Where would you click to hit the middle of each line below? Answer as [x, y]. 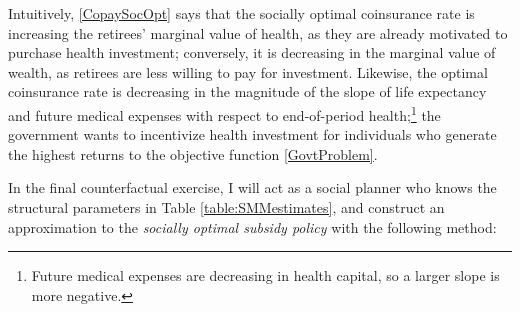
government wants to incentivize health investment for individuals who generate [252, 134]
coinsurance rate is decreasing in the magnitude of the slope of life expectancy [247, 91]
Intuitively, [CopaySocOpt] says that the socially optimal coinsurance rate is [241, 13]
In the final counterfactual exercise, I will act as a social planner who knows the [252, 187]
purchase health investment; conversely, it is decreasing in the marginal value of [252, 52]
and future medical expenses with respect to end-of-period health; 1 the [224, 113]
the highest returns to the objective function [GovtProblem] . [193, 153]
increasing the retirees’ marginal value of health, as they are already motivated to [258, 32]
